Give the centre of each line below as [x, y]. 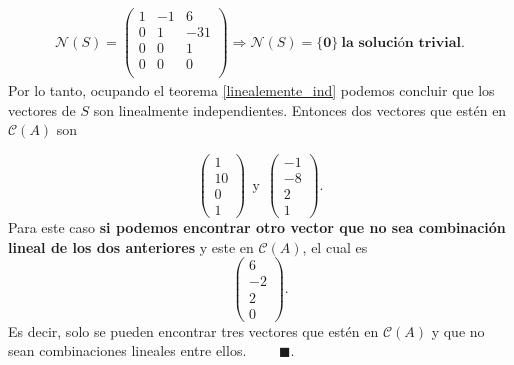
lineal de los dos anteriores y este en [131, 246]
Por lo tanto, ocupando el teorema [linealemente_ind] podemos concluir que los [251, 90]
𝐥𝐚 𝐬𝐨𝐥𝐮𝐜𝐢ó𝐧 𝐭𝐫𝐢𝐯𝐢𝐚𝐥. [403, 42]
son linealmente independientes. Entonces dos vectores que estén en [300, 109]
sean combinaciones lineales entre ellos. [127, 350]
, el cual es [335, 246]
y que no [458, 330]
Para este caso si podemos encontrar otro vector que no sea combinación [257, 227]
